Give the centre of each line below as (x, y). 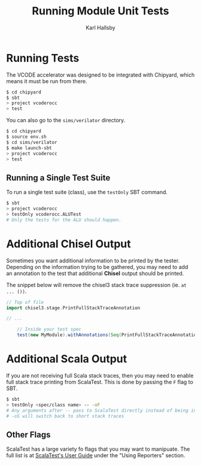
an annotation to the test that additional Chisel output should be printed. (95, 273)
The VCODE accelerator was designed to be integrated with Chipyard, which (100, 75)
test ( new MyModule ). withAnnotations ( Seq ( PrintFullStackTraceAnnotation (108, 335)
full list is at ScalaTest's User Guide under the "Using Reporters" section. (96, 455)
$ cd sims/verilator (32, 142)
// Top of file (25, 302)
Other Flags (28, 435)
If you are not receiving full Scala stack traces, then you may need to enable (100, 375)
